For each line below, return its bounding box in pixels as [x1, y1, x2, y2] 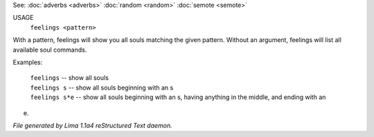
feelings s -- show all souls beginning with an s [30, 83, 174, 92]
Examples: [12, 58, 43, 66]
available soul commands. [12, 45, 87, 54]
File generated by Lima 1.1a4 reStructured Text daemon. [12, 121, 172, 129]
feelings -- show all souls [30, 74, 109, 82]
